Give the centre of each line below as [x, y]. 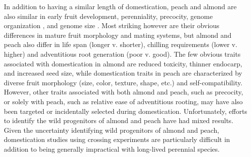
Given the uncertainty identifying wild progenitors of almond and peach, [112, 130]
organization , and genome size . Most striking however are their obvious [112, 25]
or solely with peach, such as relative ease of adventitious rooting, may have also [123, 101]
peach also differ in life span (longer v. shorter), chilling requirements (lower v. [121, 44]
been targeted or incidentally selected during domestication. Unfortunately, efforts [126, 111]
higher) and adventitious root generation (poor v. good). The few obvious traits [122, 54]
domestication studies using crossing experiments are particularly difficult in [117, 139]
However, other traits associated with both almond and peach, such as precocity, [124, 92]
